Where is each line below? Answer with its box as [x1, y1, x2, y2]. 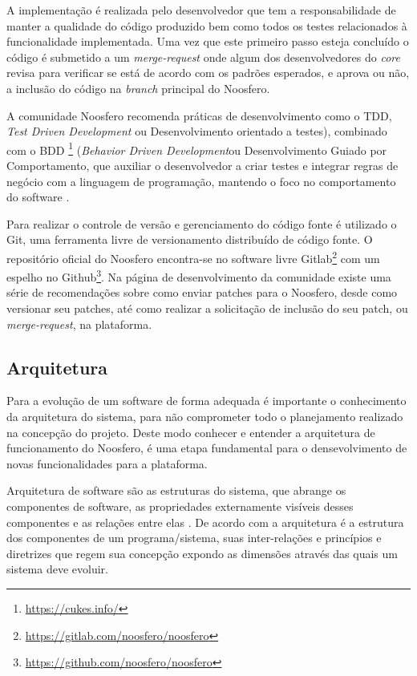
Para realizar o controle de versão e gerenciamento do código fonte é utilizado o [6, 215, 397, 232]
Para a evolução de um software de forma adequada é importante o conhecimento [6, 392, 407, 409]
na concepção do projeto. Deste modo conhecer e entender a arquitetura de [6, 423, 375, 440]
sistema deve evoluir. [6, 561, 108, 577]
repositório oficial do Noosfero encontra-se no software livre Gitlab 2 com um [6, 247, 380, 266]
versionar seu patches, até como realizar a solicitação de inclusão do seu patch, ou [6, 300, 408, 317]
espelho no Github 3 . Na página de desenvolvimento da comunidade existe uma [6, 266, 391, 285]
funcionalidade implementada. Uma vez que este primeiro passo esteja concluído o [6, 33, 409, 50]
